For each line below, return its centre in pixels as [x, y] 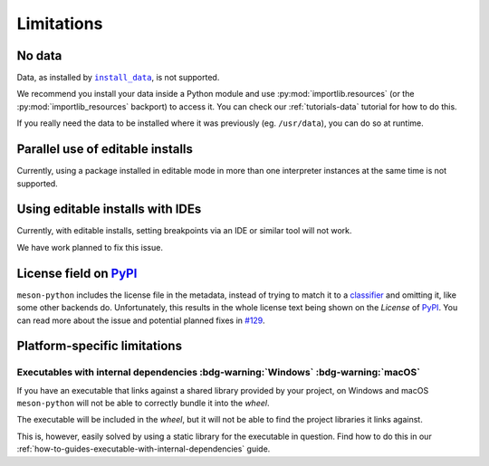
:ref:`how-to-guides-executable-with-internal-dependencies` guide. [144, 449]
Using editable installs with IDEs [109, 209]
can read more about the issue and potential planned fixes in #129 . [141, 320]
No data [39, 56]
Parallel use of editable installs [105, 149]
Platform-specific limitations [100, 346]
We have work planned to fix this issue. [90, 247]
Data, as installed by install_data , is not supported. [118, 78]
